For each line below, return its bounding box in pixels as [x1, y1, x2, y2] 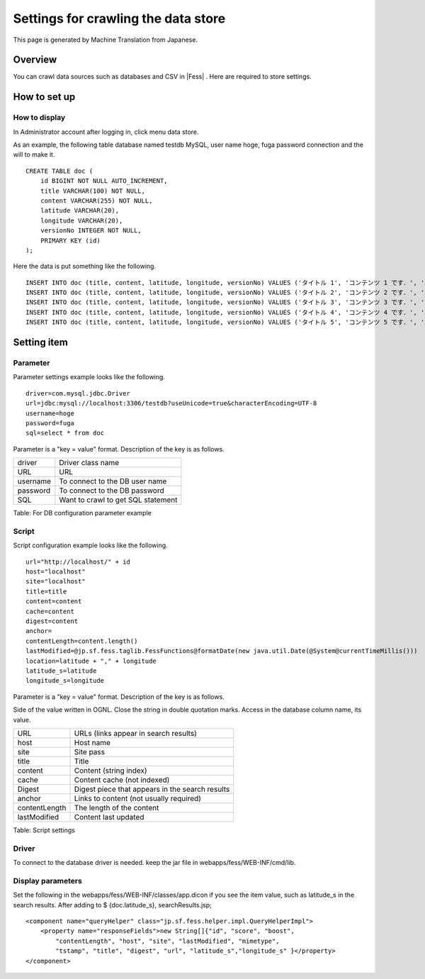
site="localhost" [25, 578, 86, 586]
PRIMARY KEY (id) [40, 236, 101, 245]
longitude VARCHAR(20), [40, 216, 123, 225]
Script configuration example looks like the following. [13, 541, 168, 549]
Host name [74, 737, 111, 747]
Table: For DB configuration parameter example [13, 509, 152, 518]
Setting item [13, 337, 69, 349]
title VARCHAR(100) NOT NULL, [40, 186, 145, 195]
